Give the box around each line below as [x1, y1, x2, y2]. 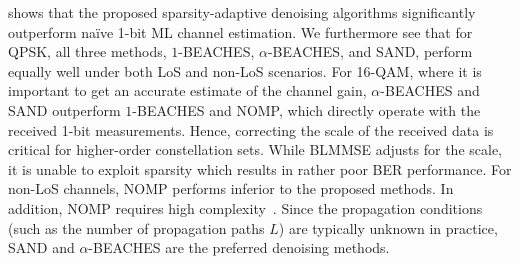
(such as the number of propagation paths [8, 217, 265, 238]
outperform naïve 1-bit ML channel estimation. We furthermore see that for [8, 21, 473, 42]
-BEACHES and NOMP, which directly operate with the [132, 99, 481, 120]
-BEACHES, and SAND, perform [267, 41, 473, 62]
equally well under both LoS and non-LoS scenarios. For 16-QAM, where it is [8, 60, 482, 81]
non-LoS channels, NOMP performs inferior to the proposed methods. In [8, 178, 454, 199]
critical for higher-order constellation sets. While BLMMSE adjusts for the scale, [8, 139, 503, 160]
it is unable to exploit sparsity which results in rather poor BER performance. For [8, 158, 512, 179]
